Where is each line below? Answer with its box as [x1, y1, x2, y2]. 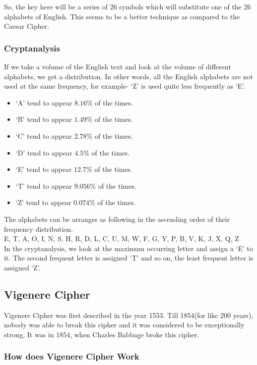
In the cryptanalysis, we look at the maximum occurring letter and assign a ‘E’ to [4, 243, 253, 253]
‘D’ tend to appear [15, 147, 72, 157]
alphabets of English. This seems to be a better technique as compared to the [4, 11, 240, 21]
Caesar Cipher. [4, 21, 50, 31]
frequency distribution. [4, 223, 73, 234]
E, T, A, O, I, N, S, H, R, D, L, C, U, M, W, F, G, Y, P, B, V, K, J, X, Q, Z [4, 233, 239, 244]
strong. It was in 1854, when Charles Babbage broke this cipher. [4, 329, 199, 339]
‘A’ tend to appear [15, 97, 72, 107]
